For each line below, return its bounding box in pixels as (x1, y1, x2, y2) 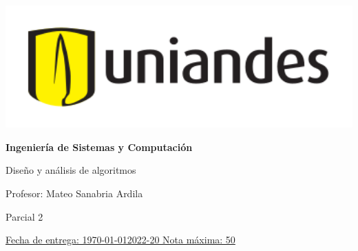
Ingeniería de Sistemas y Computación (6, 139, 193, 154)
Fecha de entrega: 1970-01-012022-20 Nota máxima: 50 (6, 232, 235, 247)
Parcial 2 (6, 209, 43, 223)
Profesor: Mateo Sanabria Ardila (6, 185, 143, 200)
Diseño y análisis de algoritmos (6, 163, 136, 177)
